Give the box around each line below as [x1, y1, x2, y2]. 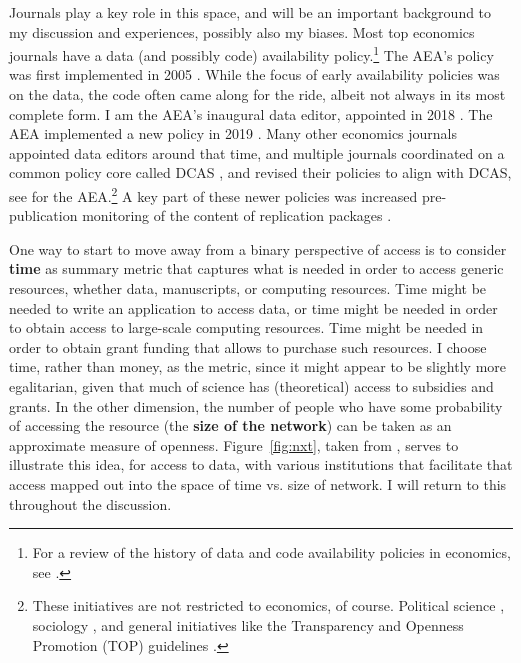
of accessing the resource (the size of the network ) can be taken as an [9, 415, 452, 436]
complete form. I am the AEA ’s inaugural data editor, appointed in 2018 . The [9, 103, 493, 124]
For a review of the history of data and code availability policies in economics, [32, 542, 511, 563]
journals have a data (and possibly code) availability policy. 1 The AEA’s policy [9, 42, 494, 65]
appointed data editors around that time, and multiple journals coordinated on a [9, 142, 505, 163]
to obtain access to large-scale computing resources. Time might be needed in [9, 317, 484, 338]
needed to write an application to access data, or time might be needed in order [9, 297, 498, 318]
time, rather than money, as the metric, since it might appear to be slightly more [9, 356, 507, 377]
